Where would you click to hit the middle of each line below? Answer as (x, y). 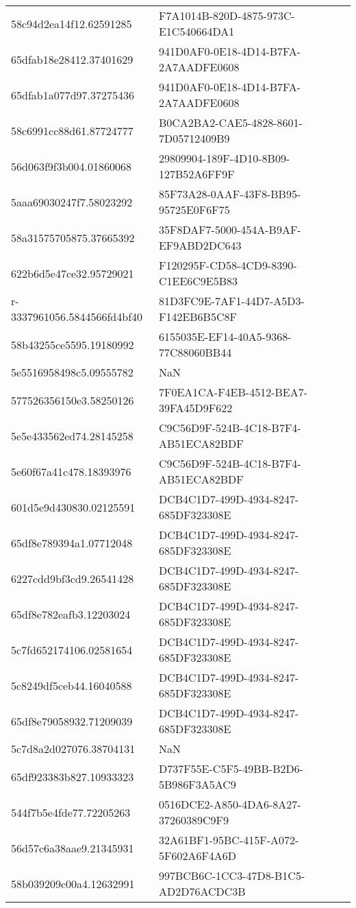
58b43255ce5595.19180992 (73, 344)
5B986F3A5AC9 (197, 784)
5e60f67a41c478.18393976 (71, 471)
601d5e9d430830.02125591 (73, 507)
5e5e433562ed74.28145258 (72, 435)
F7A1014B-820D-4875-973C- (227, 15)
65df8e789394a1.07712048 (72, 542)
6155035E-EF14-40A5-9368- (225, 336)
